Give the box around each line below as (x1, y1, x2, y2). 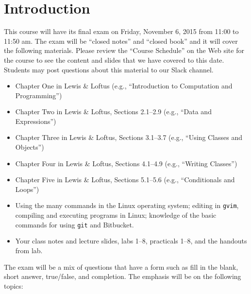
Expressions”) (15, 116, 56, 126)
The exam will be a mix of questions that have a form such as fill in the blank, (4, 261, 238, 272)
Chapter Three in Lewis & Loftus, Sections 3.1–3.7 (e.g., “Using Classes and (15, 132, 243, 142)
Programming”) (15, 90, 62, 100)
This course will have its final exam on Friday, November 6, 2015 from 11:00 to (4, 26, 239, 36)
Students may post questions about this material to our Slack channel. (4, 64, 214, 74)
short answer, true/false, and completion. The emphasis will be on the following (4, 271, 241, 281)
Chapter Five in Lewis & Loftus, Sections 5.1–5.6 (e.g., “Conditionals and (15, 174, 235, 185)
